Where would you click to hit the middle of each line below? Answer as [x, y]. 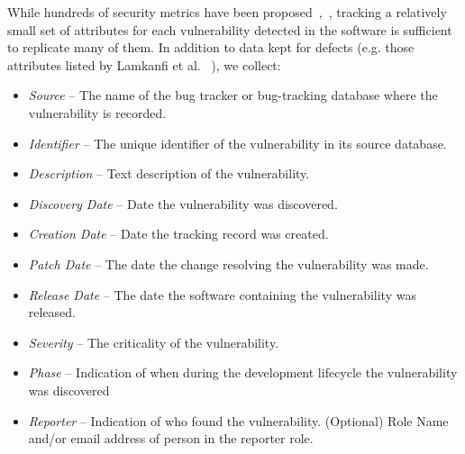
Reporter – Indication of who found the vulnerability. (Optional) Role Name [238, 420]
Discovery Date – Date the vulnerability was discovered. [183, 203]
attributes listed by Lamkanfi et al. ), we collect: [144, 64]
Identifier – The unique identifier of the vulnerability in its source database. [237, 143]
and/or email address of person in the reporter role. [171, 438]
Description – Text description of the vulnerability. [169, 173]
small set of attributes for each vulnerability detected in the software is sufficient [230, 29]
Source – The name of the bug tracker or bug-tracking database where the [233, 95]
